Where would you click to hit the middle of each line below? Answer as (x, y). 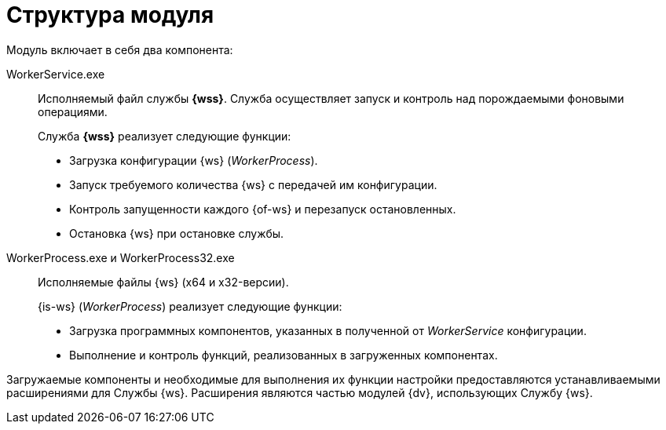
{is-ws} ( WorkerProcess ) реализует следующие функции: (190, 306)
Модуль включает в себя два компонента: (120, 49)
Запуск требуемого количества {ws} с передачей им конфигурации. (253, 184)
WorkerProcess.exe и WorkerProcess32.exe (121, 257)
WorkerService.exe (56, 74)
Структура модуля (110, 15)
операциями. (73, 111)
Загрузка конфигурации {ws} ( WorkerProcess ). (194, 160)
